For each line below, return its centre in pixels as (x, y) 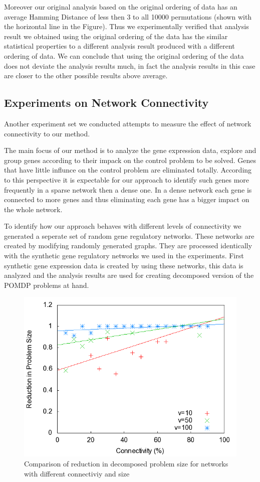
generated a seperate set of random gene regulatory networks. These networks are (129, 235)
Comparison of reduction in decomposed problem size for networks (126, 464)
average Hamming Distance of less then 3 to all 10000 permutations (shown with (128, 16)
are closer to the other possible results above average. (86, 75)
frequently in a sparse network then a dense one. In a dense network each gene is (128, 189)
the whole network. (33, 209)
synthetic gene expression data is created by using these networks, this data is (124, 265)
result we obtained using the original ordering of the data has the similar (116, 36)
